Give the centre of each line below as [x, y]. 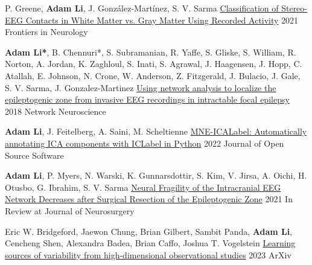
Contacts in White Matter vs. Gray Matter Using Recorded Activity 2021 [162, 20]
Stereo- [294, 8]
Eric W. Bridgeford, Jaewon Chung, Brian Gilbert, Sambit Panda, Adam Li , [149, 231]
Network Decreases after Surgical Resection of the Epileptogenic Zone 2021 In [149, 199]
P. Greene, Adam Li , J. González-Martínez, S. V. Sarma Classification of [142, 8]
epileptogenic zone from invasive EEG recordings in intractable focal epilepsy [147, 99]
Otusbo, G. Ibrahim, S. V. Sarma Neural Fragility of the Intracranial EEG [143, 187]
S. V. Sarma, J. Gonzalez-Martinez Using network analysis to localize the [141, 87]
